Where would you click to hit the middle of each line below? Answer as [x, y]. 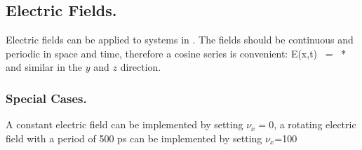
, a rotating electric [315, 124]
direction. [141, 67]
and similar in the [44, 67]
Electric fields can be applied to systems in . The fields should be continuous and [180, 40]
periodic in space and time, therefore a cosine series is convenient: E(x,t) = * [176, 53]
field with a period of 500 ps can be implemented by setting [134, 138]
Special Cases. [46, 98]
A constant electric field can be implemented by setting [125, 124]
